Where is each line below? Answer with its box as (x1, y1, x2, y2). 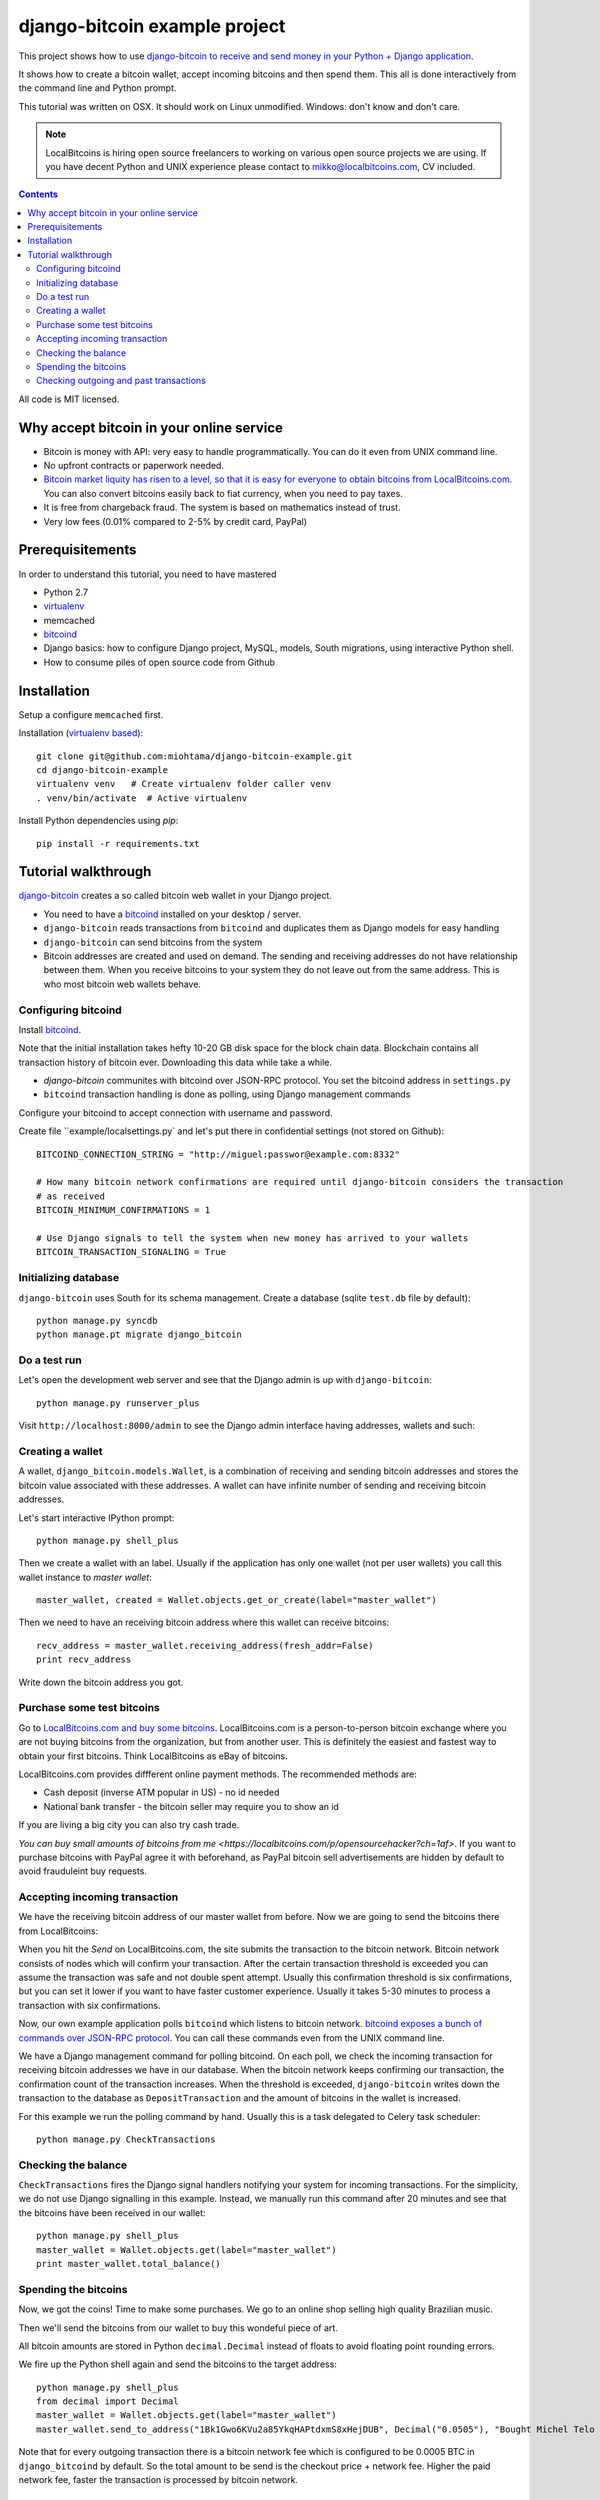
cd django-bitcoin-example (36, 764, 169, 775)
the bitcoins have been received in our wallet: (18, 2206, 206, 2219)
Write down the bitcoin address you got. (18, 1676, 184, 1688)
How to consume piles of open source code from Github (43, 656, 275, 668)
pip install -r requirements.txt (36, 838, 200, 849)
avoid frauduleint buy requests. (18, 1865, 147, 1877)
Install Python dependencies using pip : (18, 815, 179, 827)
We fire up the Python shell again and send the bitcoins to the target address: (18, 2358, 337, 2370)
